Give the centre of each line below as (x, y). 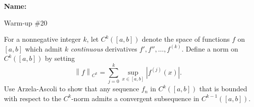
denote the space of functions (186, 39)
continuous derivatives (104, 48)
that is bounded (223, 89)
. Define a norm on (210, 48)
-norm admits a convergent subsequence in (135, 98)
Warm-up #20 (26, 22)
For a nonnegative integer (43, 39)
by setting (60, 58)
